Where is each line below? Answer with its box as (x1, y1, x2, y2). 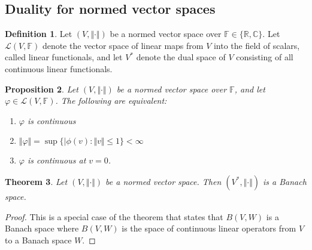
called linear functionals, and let (5, 51, 123, 63)
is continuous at (27, 154, 86, 166)
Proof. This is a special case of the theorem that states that (5, 210, 223, 223)
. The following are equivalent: (55, 94, 167, 107)
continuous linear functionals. (5, 62, 113, 75)
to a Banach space (5, 233, 72, 246)
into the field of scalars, (213, 39, 300, 51)
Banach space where (5, 222, 79, 234)
